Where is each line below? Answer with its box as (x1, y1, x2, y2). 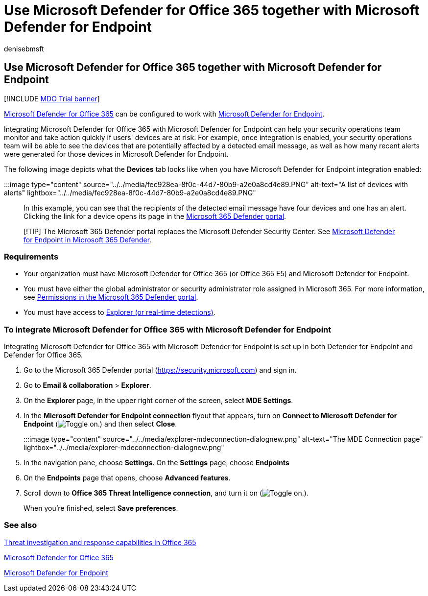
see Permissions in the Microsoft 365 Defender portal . (24, 293, 198, 302)
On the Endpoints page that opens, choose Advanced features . (24, 474, 231, 482)
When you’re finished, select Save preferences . (24, 504, 178, 513)
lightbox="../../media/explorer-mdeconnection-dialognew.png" (24, 443, 224, 452)
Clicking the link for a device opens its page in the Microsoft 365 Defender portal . (24, 212, 286, 220)
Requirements (4, 251, 59, 262)
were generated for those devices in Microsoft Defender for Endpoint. (4, 149, 229, 158)
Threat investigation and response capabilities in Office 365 (4, 538, 196, 547)
